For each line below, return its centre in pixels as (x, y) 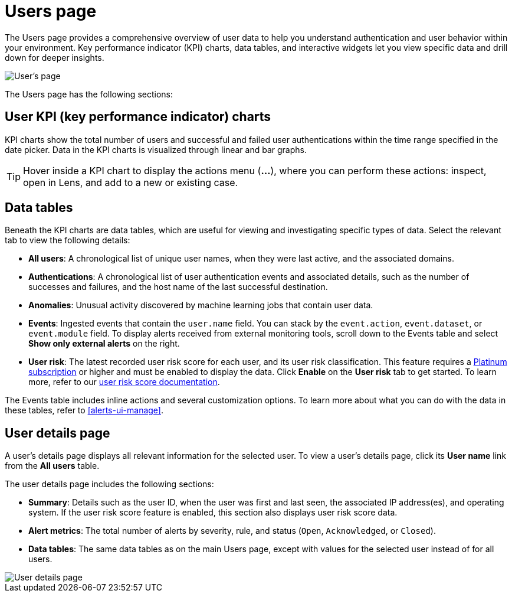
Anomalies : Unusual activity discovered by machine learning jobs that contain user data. (201, 305)
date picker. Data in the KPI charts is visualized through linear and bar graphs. (156, 149)
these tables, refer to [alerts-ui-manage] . (84, 410)
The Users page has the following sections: (89, 94)
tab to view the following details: (68, 240)
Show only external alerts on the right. (104, 344)
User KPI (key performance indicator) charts (138, 117)
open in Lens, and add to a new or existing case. (131, 182)
